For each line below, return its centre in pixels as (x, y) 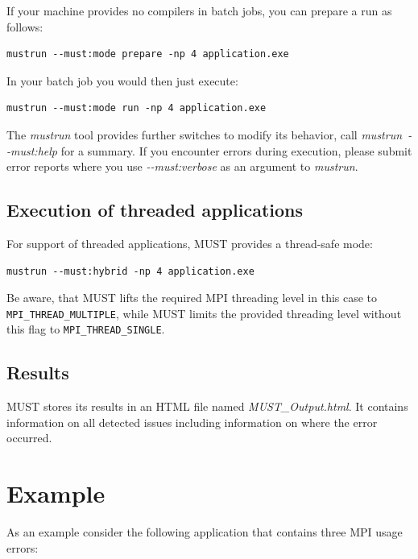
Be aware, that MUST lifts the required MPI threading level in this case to (192, 298)
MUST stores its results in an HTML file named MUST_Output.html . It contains (207, 406)
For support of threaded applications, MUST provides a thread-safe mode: (190, 243)
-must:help (32, 150)
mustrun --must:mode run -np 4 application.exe (137, 108)
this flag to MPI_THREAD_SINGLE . (86, 329)
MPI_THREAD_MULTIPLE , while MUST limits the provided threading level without (204, 313)
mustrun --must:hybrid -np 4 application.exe (130, 271)
